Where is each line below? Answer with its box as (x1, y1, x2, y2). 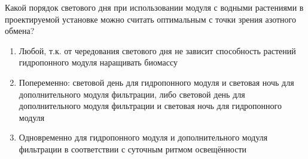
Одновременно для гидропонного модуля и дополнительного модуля (19, 131, 268, 144)
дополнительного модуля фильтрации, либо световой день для (19, 88, 245, 100)
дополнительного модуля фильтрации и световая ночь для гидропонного (19, 99, 282, 112)
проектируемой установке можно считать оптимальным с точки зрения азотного (5, 13, 296, 25)
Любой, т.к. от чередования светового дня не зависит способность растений (19, 44, 296, 57)
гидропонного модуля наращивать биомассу (19, 56, 178, 68)
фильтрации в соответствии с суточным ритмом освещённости (19, 142, 246, 155)
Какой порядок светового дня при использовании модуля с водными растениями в (5, 1, 304, 13)
